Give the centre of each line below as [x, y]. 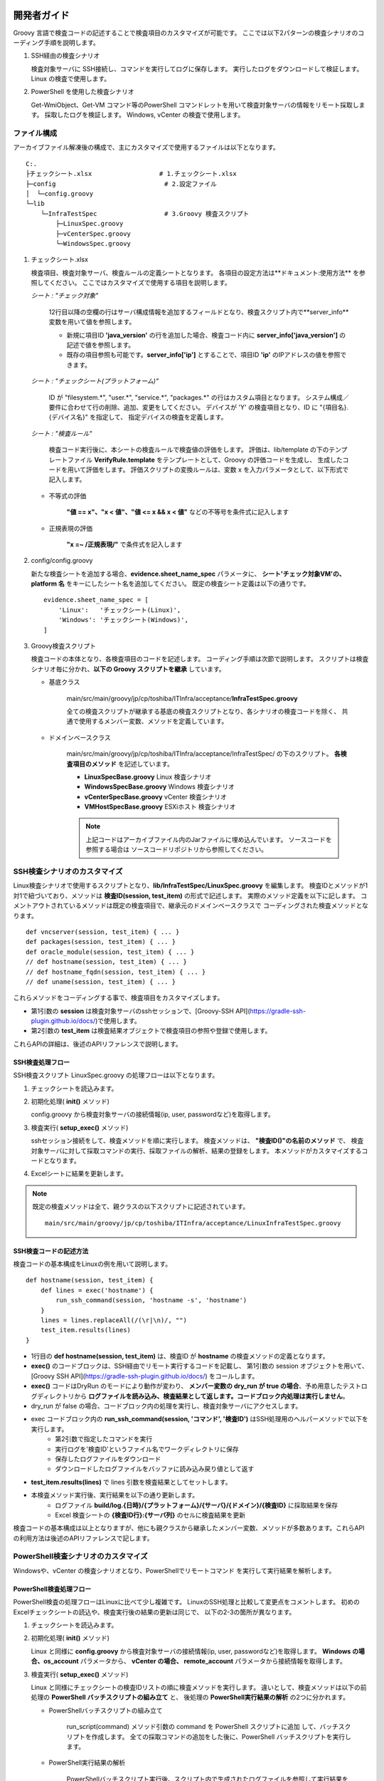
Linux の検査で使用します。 [71, 79]
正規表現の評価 [70, 528]
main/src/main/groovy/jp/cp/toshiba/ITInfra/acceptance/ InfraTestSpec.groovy [182, 698]
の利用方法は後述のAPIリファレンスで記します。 [83, 1538]
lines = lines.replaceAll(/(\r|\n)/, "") [114, 1320]
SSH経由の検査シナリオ [65, 56]
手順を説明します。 [71, 42]
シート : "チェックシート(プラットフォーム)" [95, 381]
